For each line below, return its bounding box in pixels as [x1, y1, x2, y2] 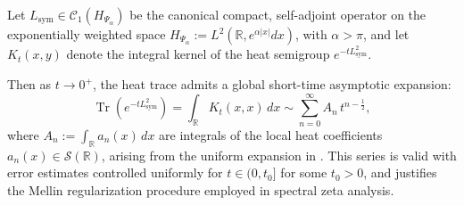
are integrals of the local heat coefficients [159, 125, 383, 143]
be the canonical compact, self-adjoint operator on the [129, 5, 427, 23]
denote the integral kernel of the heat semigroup [66, 45, 330, 63]
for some [280, 163, 327, 182]
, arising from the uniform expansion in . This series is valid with [101, 145, 457, 164]
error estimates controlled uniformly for [7, 163, 223, 182]
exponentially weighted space [7, 25, 166, 43]
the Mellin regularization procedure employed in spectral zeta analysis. [7, 180, 394, 199]
